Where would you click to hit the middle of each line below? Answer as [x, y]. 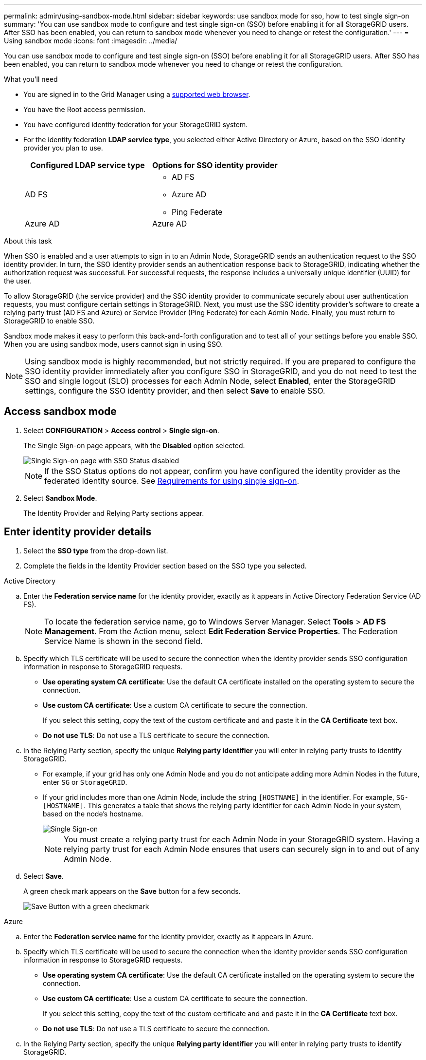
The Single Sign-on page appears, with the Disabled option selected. [134, 445]
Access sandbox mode [60, 412]
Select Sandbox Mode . [60, 498]
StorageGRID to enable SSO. [49, 321]
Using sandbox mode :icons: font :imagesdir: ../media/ [91, 41]
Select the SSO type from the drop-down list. [96, 550]
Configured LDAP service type [88, 165]
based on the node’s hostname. [93, 814]
